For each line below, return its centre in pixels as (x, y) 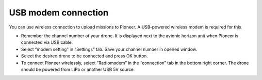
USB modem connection (59, 13)
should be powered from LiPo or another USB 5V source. (78, 69)
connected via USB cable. (47, 42)
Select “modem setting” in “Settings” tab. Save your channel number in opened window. (109, 49)
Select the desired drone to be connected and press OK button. (84, 56)
